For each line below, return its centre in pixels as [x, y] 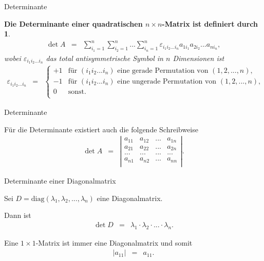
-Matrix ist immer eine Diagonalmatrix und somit [114, 242]
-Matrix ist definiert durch [210, 23]
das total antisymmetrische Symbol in [105, 58]
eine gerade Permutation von [163, 71]
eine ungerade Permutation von [167, 81]
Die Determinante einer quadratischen [73, 23]
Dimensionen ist [199, 58]
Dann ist [18, 215]
